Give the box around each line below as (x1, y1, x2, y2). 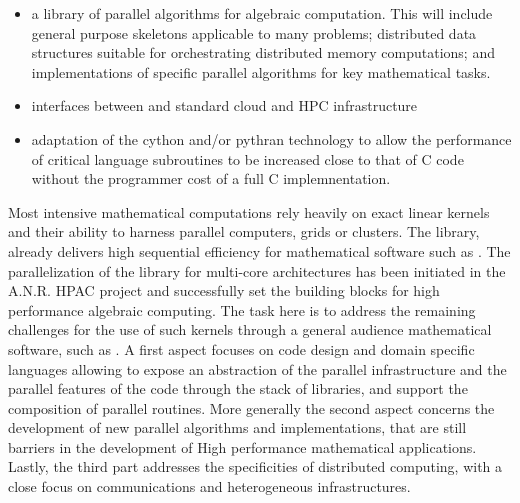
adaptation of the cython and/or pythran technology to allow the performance (31, 128, 512, 149)
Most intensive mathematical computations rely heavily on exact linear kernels (8, 201, 490, 222)
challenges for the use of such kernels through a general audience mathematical (8, 319, 492, 340)
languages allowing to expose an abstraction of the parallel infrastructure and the (8, 358, 507, 379)
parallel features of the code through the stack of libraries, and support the (8, 378, 468, 399)
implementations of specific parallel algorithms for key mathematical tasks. (31, 61, 491, 82)
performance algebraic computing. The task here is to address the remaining (8, 299, 476, 320)
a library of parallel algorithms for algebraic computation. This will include (31, 3, 493, 23)
